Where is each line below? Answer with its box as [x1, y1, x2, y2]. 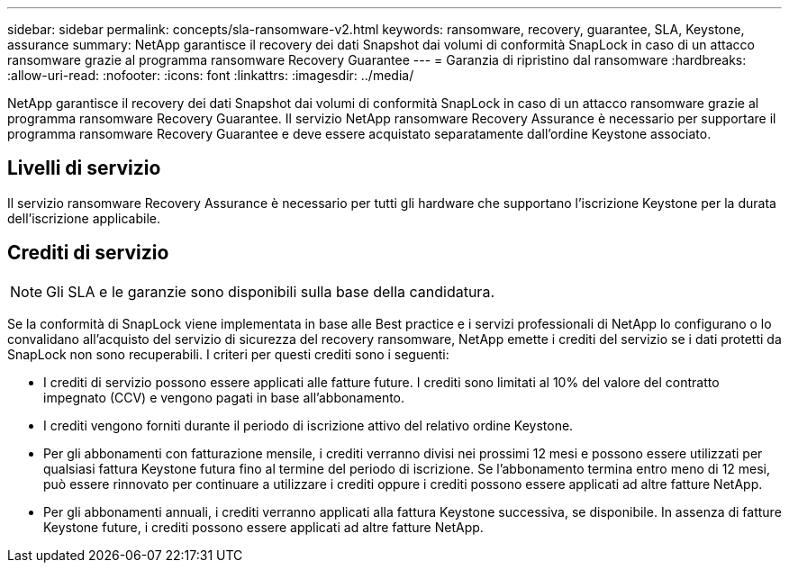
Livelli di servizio [7, 157, 161, 180]
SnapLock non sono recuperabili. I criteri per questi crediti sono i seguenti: [7, 346, 449, 362]
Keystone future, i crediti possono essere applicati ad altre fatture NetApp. [43, 519, 484, 535]
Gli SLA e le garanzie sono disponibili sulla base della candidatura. [46, 282, 494, 301]
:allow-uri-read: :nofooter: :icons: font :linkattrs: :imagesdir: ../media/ [7, 68, 414, 83]
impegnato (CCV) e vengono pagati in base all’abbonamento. [43, 389, 405, 405]
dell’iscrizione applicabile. [7, 210, 160, 226]
